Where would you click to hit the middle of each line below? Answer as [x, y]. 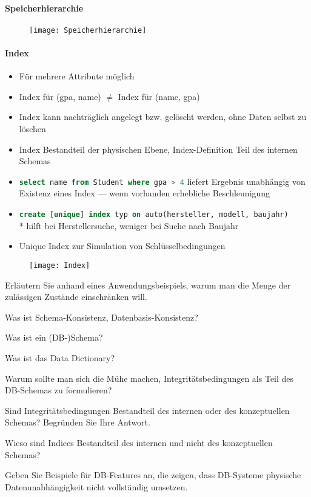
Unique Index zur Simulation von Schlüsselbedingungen [122, 246]
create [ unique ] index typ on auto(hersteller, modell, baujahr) [154, 215]
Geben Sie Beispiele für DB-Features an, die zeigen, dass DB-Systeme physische [153, 475]
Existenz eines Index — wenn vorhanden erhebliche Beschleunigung [145, 193]
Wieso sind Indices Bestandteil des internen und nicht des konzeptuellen [139, 442]
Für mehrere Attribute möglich [77, 76]
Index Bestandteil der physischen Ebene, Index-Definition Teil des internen [158, 149]
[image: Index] [60, 265]
